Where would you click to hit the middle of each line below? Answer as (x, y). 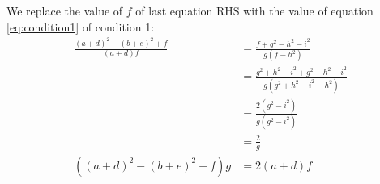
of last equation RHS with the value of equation (254, 10)
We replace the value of (65, 10)
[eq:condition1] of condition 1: (81, 26)
